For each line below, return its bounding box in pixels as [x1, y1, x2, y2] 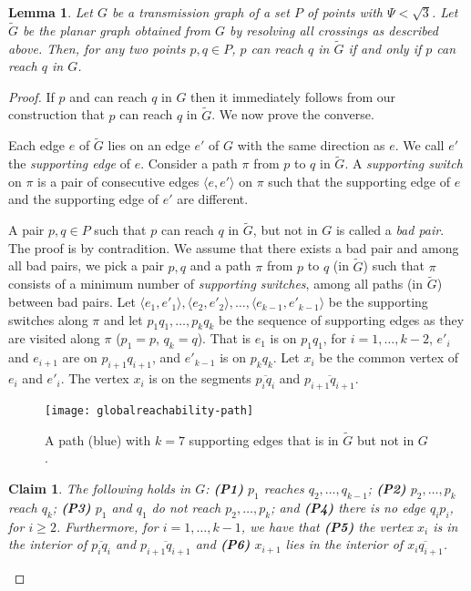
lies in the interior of [285, 535, 404, 554]
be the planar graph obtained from [23, 20, 210, 39]
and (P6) [195, 535, 251, 554]
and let [103, 310, 143, 329]
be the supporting [328, 292, 428, 311]
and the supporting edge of [8, 189, 159, 209]
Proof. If [8, 87, 55, 106]
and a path [189, 256, 251, 275]
